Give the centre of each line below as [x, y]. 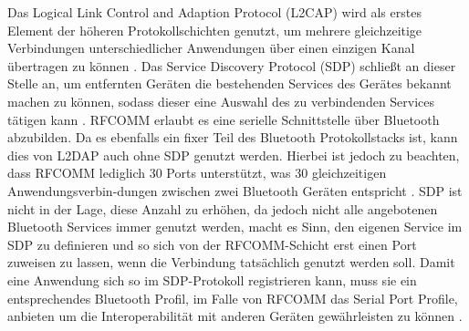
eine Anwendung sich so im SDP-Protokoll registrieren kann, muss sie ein [212, 279]
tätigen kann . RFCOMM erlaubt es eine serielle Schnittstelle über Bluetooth [224, 119]
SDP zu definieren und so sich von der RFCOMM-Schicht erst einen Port [212, 244]
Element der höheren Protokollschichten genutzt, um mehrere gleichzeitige [215, 30]
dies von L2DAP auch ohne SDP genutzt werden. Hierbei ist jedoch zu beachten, [234, 155]
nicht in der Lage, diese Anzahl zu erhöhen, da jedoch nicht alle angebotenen [223, 208]
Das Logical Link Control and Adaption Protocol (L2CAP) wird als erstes [214, 12]
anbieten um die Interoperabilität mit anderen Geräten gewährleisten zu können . [235, 316]
